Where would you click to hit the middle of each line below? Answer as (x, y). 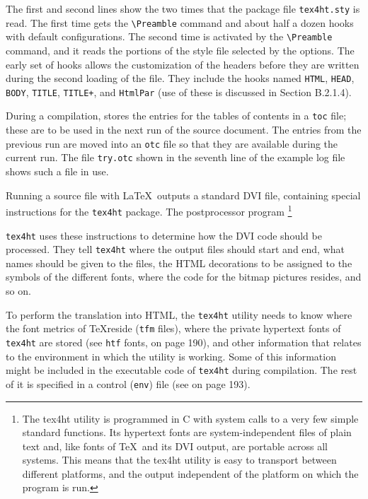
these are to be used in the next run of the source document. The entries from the (184, 130)
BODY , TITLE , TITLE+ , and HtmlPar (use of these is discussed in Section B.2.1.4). (179, 92)
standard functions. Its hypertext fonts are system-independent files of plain (187, 432)
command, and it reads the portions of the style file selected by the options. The (180, 50)
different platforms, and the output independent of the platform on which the (190, 473)
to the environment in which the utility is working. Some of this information (171, 356)
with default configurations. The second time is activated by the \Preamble (169, 36)
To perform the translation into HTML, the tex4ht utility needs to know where (179, 314)
